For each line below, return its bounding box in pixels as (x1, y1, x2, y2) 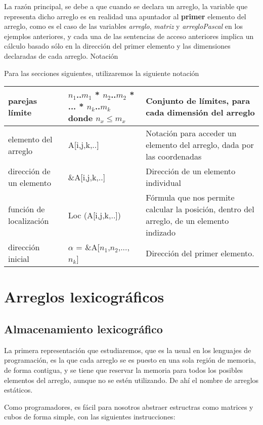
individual (146, 177, 182, 189)
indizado (146, 226, 176, 239)
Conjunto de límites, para (146, 94, 250, 106)
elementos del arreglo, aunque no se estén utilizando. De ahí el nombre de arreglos (4, 374, 259, 385)
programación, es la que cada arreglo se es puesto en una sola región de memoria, (4, 355, 256, 365)
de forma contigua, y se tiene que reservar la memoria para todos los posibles (4, 364, 243, 375)
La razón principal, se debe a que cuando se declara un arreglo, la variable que (4, 1, 248, 11)
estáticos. (4, 384, 33, 395)
